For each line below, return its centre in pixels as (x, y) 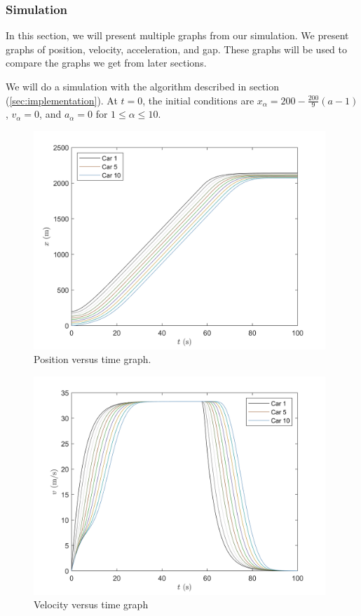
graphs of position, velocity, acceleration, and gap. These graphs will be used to (177, 49)
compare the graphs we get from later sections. (106, 63)
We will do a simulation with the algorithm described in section (142, 86)
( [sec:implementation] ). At (62, 100)
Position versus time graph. (93, 359)
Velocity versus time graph (91, 604)
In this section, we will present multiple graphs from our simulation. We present (177, 35)
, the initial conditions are (198, 100)
